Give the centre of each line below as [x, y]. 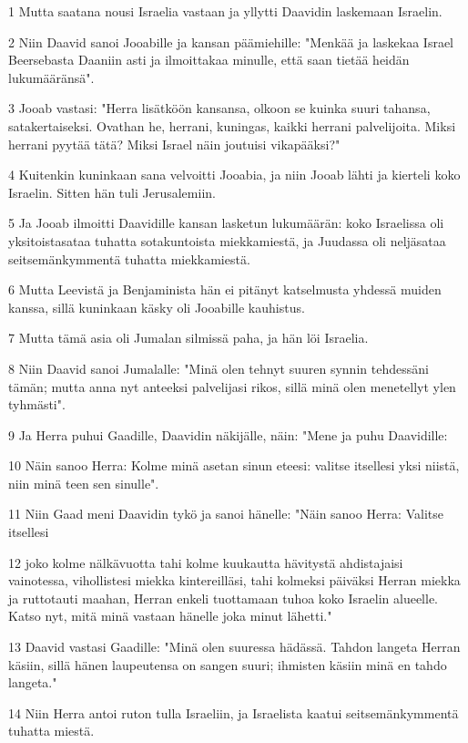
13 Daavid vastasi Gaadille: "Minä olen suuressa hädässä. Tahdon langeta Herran [234, 647]
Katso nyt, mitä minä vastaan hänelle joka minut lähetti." [170, 616]
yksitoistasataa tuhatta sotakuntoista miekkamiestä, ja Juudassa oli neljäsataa [227, 240]
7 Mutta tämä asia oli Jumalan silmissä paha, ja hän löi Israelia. [188, 338]
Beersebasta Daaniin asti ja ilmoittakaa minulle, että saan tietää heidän [209, 60]
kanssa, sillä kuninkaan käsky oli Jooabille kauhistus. [157, 307]
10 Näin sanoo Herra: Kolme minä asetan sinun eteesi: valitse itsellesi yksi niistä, [234, 465]
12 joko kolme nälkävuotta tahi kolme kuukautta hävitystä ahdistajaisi [206, 562]
